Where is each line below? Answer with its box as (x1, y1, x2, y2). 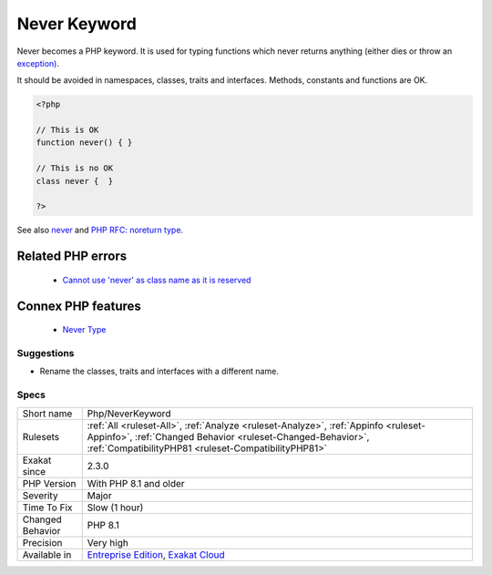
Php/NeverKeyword (87, 406, 171, 419)
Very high (87, 536, 129, 549)
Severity (22, 488, 58, 501)
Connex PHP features (16, 298, 141, 313)
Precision (22, 536, 63, 549)
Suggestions (16, 347, 75, 359)
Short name (22, 406, 73, 419)
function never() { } (36, 138, 133, 148)
